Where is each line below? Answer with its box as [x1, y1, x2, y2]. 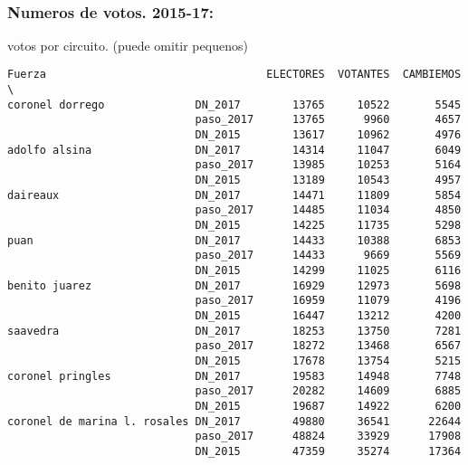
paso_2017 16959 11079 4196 [195, 294, 462, 308]
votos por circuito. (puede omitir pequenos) [7, 35, 248, 54]
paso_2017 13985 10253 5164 [195, 158, 462, 172]
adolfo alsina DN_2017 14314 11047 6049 [7, 143, 462, 157]
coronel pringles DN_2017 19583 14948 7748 [7, 369, 462, 383]
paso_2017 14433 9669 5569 [195, 249, 462, 262]
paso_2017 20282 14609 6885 [195, 384, 462, 398]
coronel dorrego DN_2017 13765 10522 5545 [7, 98, 462, 111]
